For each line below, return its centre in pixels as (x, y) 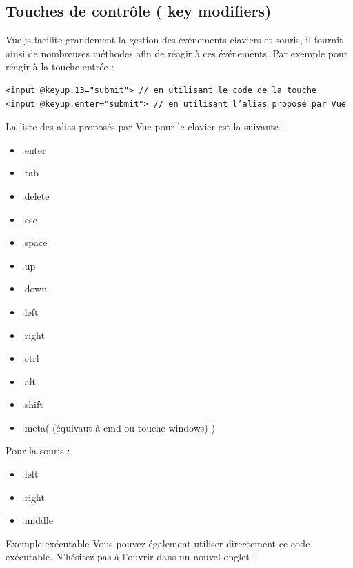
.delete (36, 195)
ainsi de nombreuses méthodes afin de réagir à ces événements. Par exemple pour (177, 53)
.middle (37, 520)
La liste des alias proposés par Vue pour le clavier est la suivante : (145, 126)
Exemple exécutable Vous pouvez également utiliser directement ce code (158, 543)
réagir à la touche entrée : (60, 67)
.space (34, 242)
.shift (32, 404)
